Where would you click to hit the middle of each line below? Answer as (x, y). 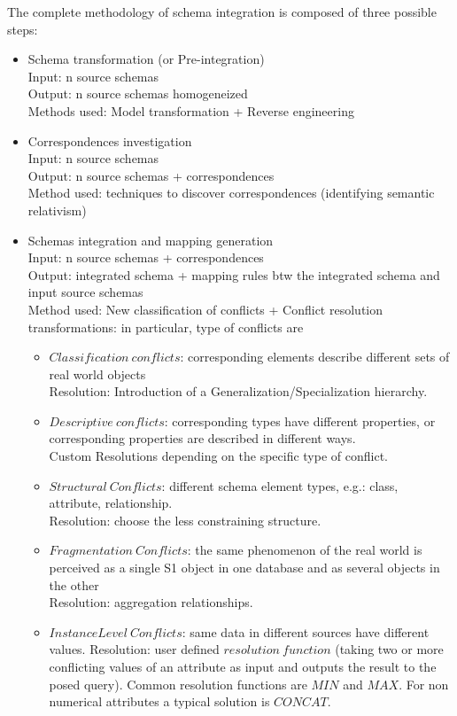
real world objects (97, 374)
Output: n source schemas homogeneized (138, 93)
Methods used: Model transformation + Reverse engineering (191, 110)
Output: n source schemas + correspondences (151, 175)
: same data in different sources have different (306, 631)
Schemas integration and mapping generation (151, 240)
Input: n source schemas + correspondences (146, 257)
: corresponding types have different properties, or (300, 420)
